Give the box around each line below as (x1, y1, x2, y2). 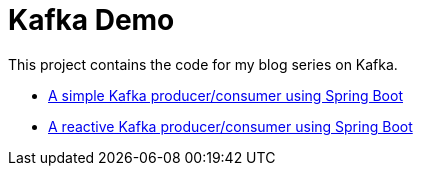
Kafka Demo (8, 3, 175, 37)
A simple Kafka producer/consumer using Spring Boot (48, 86, 403, 104)
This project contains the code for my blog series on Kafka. (8, 55, 398, 73)
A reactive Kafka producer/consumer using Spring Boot (48, 117, 413, 135)
